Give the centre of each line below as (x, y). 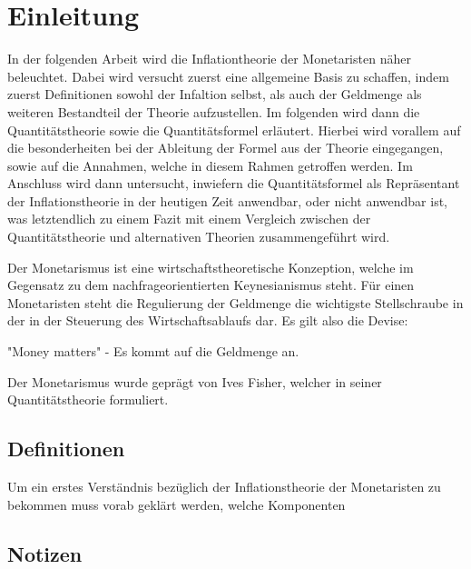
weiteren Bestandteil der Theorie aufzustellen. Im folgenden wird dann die (214, 111)
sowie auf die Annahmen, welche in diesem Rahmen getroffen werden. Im (210, 165)
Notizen (45, 553)
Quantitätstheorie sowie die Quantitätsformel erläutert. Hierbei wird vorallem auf (234, 130)
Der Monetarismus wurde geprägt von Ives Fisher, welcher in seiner (195, 381)
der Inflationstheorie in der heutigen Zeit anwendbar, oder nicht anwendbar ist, (227, 200)
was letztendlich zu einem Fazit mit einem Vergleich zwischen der (189, 219)
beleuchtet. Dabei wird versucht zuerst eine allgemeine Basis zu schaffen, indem (228, 76)
